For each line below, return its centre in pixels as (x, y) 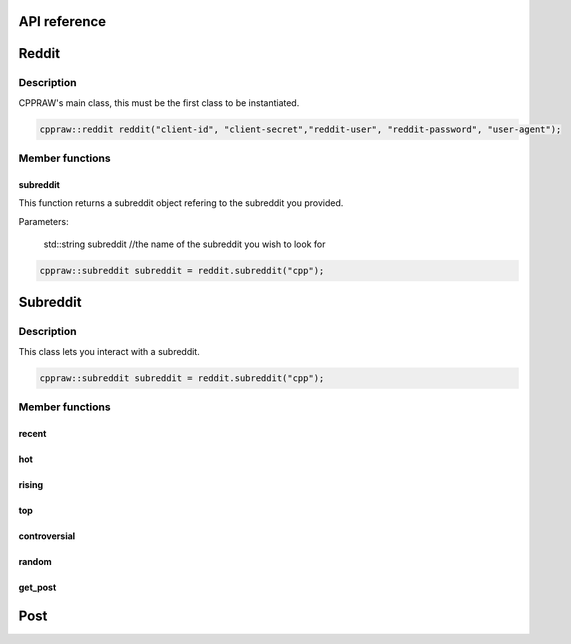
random (35, 561)
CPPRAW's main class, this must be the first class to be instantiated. (159, 102)
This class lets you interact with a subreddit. (109, 351)
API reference (62, 21)
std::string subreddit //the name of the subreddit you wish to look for (184, 244)
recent (32, 433)
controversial (47, 536)
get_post (37, 587)
